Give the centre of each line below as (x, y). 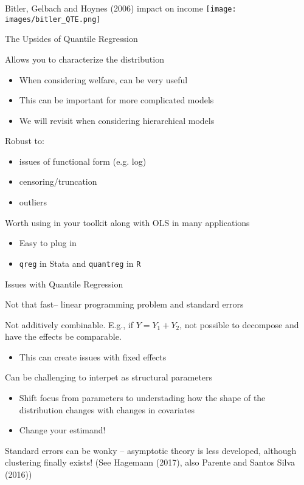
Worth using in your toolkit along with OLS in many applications (127, 222)
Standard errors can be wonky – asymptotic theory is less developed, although (151, 450)
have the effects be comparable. (63, 336)
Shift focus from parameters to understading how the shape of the (142, 398)
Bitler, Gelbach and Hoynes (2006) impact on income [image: (121, 8)
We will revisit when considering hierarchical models (117, 120)
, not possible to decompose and (239, 324)
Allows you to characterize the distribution (85, 59)
